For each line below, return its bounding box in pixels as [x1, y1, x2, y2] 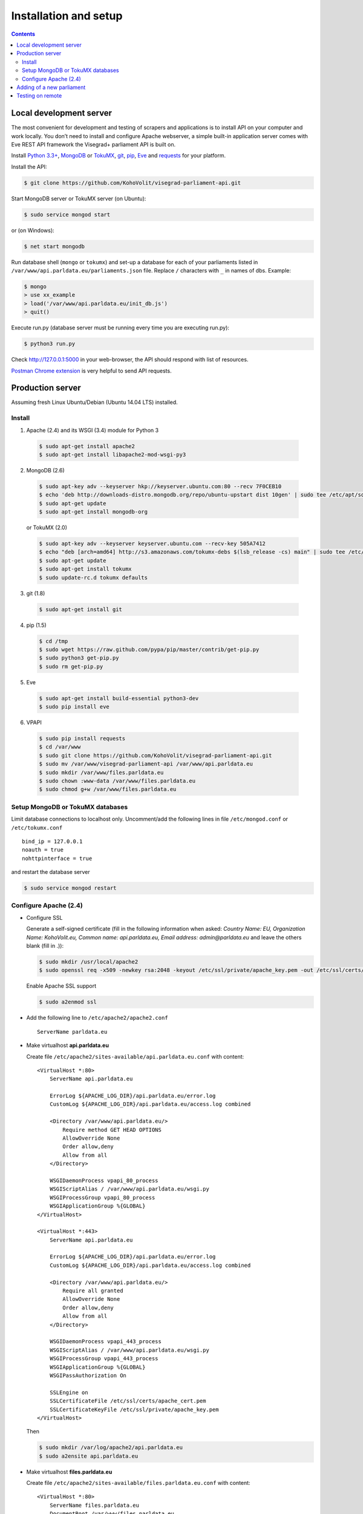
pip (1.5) [26, 621, 47, 629]
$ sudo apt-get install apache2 [39, 443, 136, 449]
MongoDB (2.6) [26, 466, 65, 474]
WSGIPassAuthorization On [49, 1372, 127, 1379]
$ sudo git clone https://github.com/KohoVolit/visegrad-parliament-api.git [39, 752, 272, 759]
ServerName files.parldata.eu [49, 1502, 139, 1509]
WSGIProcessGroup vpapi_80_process [49, 1194, 155, 1201]
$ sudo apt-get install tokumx [39, 566, 132, 572]
